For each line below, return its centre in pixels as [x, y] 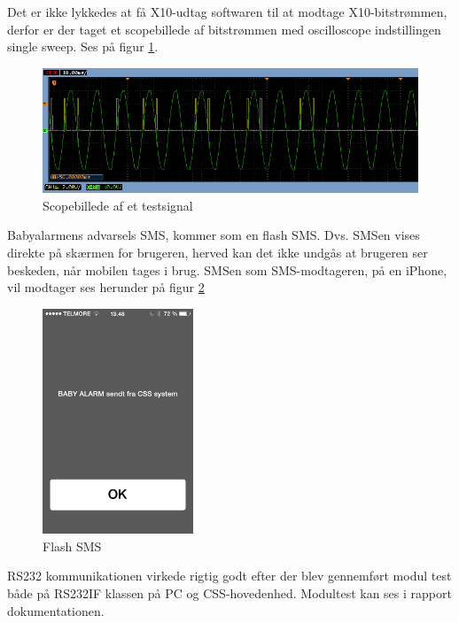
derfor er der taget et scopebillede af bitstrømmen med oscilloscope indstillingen [224, 29]
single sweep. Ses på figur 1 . [83, 46]
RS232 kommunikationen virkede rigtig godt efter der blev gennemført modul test [229, 576]
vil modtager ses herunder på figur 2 [106, 287]
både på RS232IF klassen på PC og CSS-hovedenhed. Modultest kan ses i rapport [229, 593]
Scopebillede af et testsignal [118, 205]
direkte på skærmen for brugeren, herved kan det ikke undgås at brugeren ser [218, 253]
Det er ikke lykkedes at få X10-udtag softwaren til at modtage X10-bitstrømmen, [227, 12]
